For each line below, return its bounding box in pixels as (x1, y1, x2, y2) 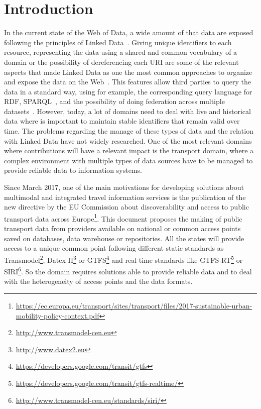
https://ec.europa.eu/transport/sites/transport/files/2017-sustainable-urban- (16, 300, 252, 311)
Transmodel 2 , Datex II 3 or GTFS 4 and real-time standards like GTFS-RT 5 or (4, 253, 243, 265)
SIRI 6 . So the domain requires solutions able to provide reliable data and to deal (4, 265, 252, 276)
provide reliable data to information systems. (4, 165, 142, 175)
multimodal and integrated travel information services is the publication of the (4, 191, 246, 202)
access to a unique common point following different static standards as (4, 243, 224, 253)
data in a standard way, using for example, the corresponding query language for (4, 86, 252, 96)
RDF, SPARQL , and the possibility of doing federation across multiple (4, 96, 225, 107)
